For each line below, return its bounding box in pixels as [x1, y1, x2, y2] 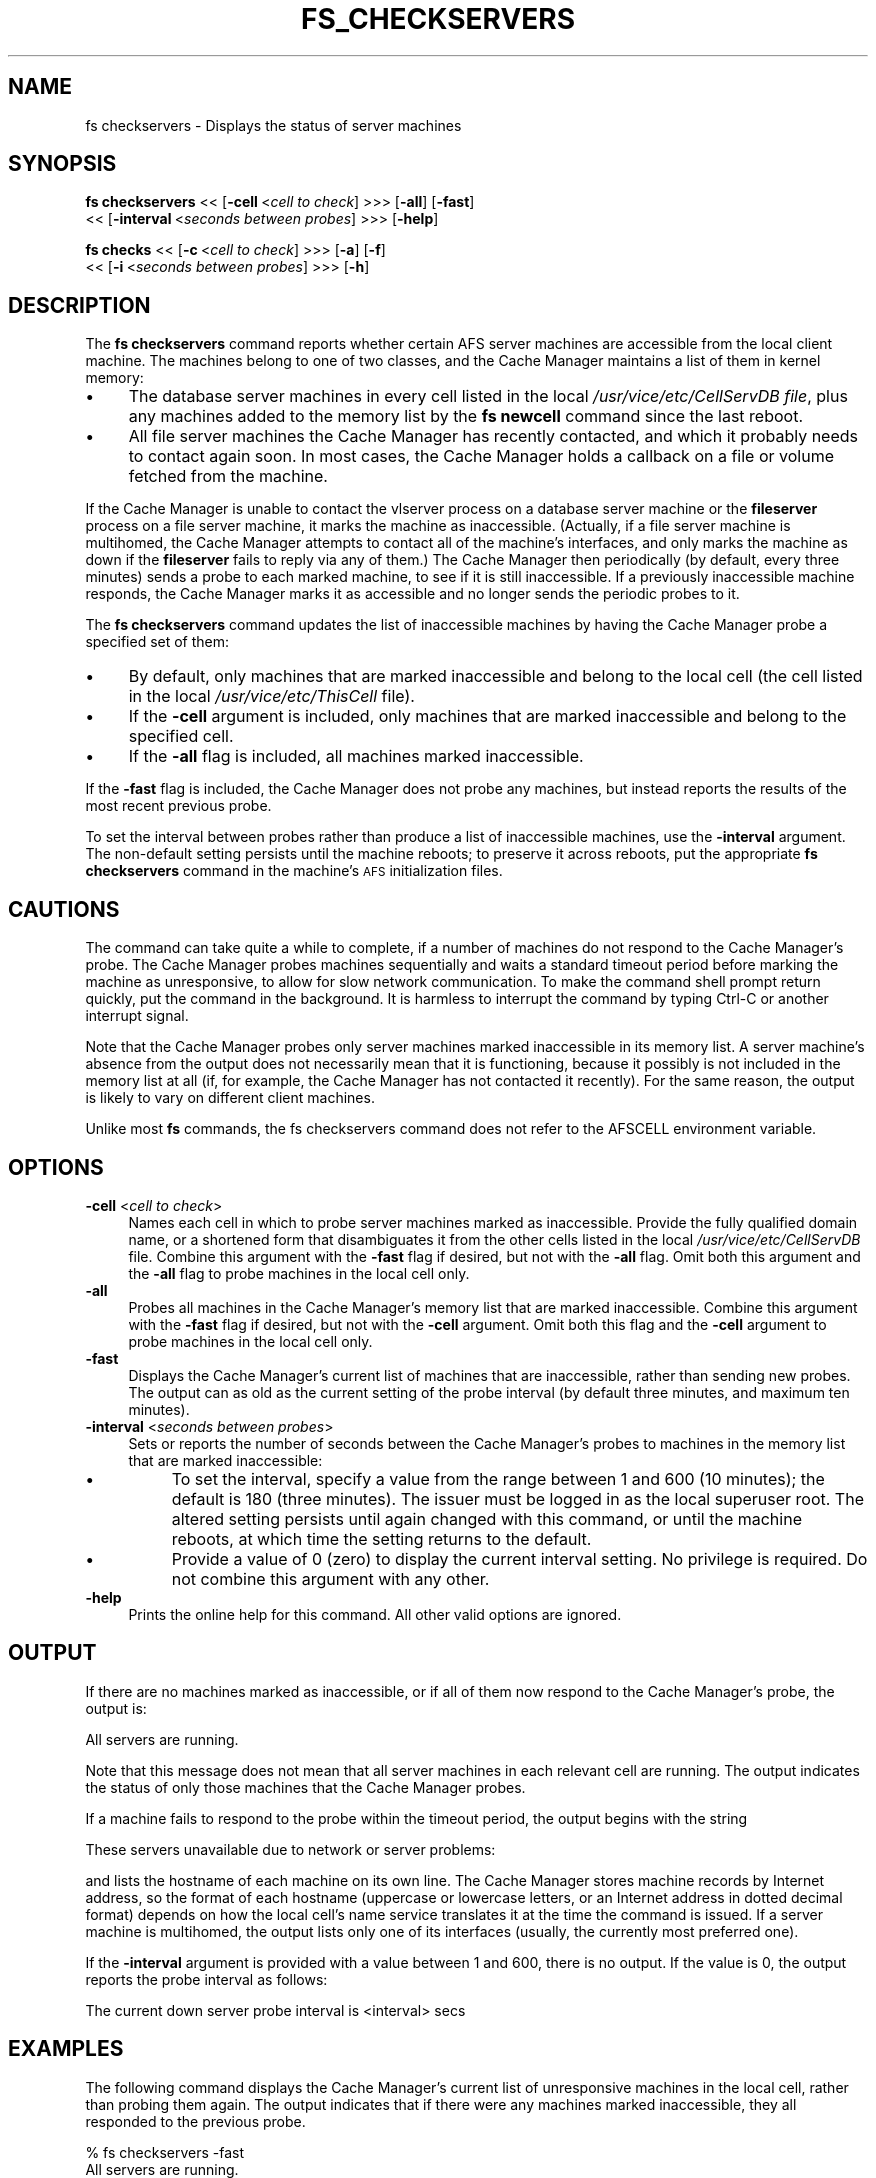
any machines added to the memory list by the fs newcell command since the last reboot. [128, 406, 803, 427]
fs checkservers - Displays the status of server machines [85, 116, 462, 134]
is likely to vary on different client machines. [85, 1089, 375, 1107]
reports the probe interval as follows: [85, 1970, 328, 1988]
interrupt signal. [85, 1007, 189, 1025]
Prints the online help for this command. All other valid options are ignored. [128, 1605, 622, 1623]
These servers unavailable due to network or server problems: [85, 1840, 496, 1858]
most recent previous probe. [85, 797, 272, 815]
